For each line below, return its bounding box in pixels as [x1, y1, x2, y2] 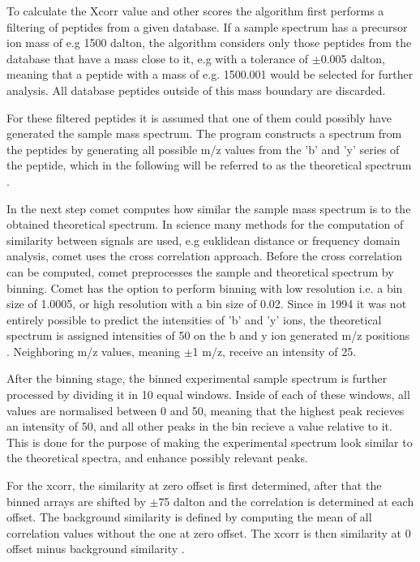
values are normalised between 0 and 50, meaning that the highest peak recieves [6, 401, 405, 418]
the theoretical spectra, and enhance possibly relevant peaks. [6, 449, 308, 466]
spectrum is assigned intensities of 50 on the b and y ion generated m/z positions [6, 327, 410, 344]
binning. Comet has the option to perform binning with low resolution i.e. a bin [6, 279, 403, 296]
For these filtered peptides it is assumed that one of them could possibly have [6, 109, 392, 126]
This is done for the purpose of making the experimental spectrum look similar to [6, 433, 413, 450]
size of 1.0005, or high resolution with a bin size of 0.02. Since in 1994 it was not [6, 295, 407, 312]
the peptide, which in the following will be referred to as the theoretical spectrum [6, 157, 412, 174]
